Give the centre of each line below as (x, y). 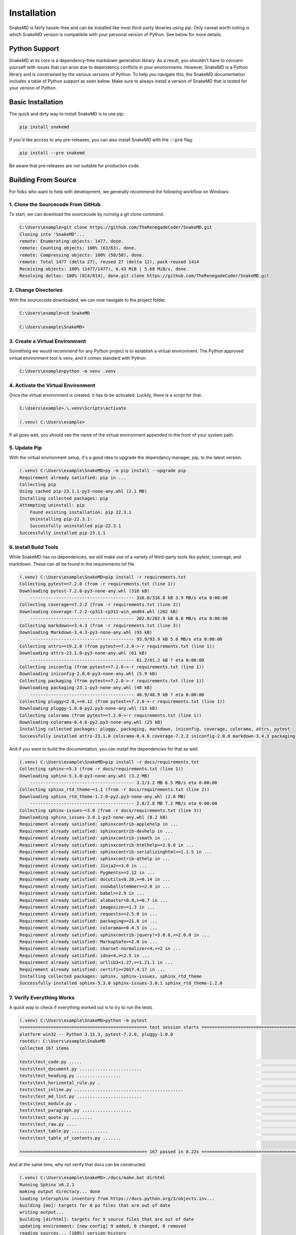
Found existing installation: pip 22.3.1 (81, 512)
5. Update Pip (25, 448)
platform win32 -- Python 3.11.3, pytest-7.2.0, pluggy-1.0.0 (96, 1034)
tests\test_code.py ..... (51, 1062)
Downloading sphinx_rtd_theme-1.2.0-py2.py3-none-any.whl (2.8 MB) (103, 796)
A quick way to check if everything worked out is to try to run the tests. (81, 1007)
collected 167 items (44, 1048)
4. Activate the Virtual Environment (52, 385)
